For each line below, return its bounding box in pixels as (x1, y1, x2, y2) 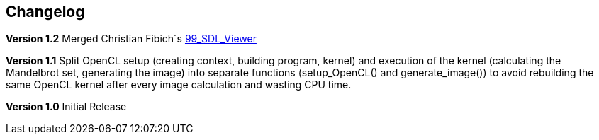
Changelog (6, 3, 85, 21)
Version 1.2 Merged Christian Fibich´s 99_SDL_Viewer (6, 33, 257, 45)
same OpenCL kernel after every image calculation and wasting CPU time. (6, 78, 352, 91)
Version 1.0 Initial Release (6, 100, 127, 113)
